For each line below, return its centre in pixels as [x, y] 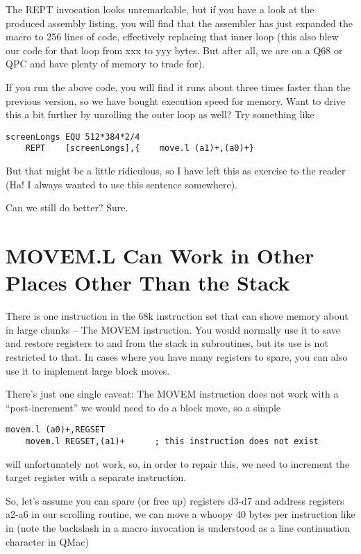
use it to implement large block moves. [88, 370]
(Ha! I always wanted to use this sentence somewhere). [122, 184]
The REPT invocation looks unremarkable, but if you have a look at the [160, 9]
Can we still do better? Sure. [67, 207]
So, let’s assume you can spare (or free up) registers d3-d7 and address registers [175, 500]
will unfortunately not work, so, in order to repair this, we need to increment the [178, 463]
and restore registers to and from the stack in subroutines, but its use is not [167, 343]
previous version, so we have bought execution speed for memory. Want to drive [176, 100]
